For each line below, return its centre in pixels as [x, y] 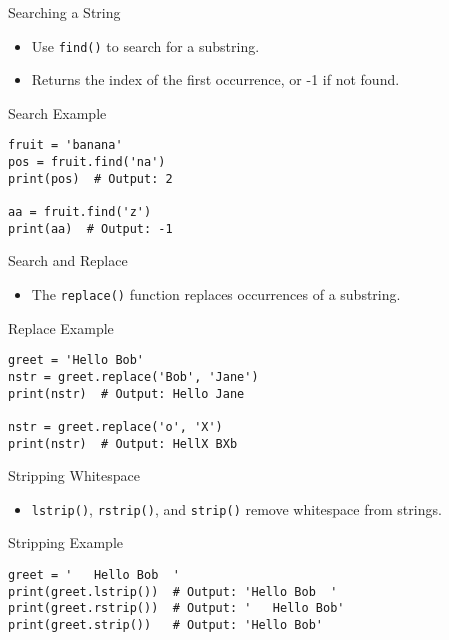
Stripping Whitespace [74, 475]
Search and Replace [68, 260]
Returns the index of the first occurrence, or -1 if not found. [215, 79]
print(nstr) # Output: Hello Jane [126, 393]
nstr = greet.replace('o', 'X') [115, 426]
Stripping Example [65, 542]
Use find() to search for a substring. [145, 45]
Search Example [57, 112]
